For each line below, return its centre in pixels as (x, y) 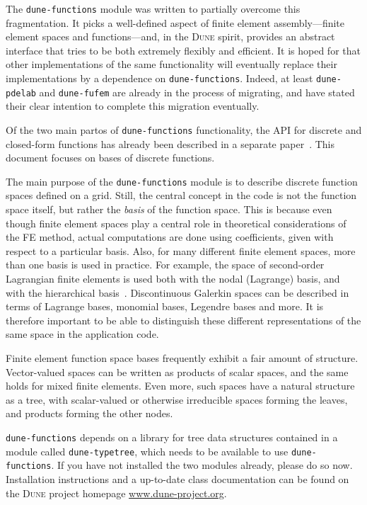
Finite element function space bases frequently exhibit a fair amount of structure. (182, 357)
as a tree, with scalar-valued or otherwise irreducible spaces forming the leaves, (177, 399)
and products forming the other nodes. (89, 413)
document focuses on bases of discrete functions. (110, 158)
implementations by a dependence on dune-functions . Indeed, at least (159, 78)
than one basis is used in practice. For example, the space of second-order (165, 265)
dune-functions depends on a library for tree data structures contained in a (172, 437)
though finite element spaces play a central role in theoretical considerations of (176, 223)
